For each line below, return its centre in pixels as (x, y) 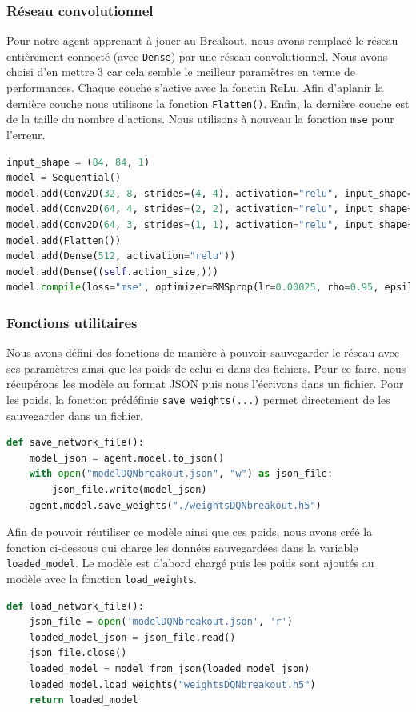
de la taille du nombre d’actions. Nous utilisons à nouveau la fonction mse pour (200, 119)
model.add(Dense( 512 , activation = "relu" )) (121, 256)
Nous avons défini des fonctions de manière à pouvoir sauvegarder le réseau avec (203, 352)
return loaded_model (84, 700)
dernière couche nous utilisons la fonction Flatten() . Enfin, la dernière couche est (208, 103)
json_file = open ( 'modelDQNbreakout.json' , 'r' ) (161, 622)
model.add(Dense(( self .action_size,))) (112, 272)
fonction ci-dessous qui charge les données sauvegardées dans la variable (182, 547)
